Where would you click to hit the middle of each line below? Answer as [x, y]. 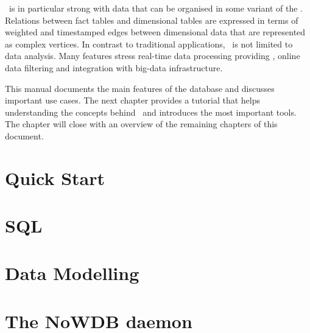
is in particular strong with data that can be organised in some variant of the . [156, 8]
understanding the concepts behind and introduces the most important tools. [151, 112]
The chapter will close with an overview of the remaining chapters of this [141, 124]
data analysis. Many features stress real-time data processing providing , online [153, 56]
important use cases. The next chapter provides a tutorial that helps [132, 100]
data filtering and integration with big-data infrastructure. [114, 67]
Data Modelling [72, 273]
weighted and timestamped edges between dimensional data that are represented [155, 32]
